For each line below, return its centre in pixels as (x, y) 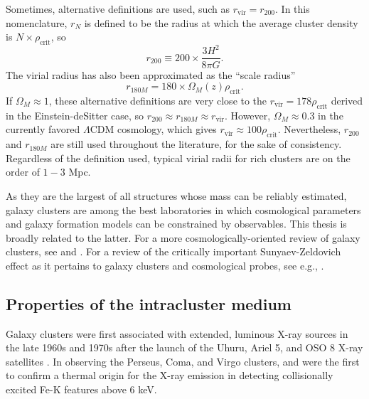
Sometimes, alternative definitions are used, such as (118, 9)
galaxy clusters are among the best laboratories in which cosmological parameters (183, 209)
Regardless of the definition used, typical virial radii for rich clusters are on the (178, 158)
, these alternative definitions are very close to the (158, 100)
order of (23, 172)
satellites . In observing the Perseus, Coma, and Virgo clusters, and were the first (183, 361)
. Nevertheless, (309, 129)
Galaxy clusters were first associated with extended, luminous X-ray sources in (177, 333)
